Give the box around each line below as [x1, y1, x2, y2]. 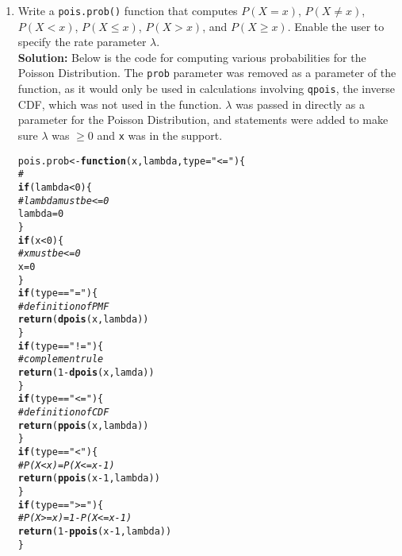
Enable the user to [294, 17, 385, 34]
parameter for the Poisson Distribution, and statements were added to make [17, 111, 389, 128]
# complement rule [17, 353, 104, 365]
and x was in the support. [97, 126, 223, 143]
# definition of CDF [17, 407, 109, 419]
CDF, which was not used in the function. [17, 95, 222, 112]
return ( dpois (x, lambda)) [17, 314, 149, 326]
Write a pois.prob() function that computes [17, 2, 238, 18]
